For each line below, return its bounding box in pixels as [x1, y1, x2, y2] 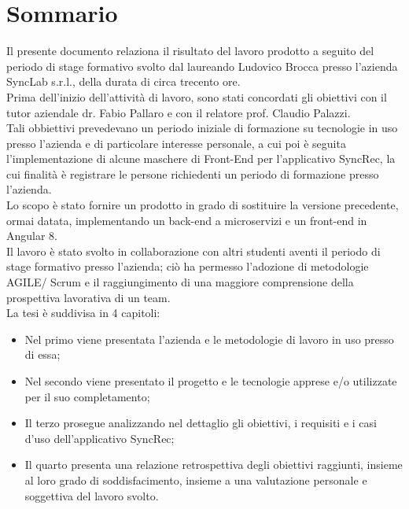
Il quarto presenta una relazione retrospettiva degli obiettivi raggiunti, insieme [24, 456, 403, 473]
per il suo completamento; [24, 388, 150, 404]
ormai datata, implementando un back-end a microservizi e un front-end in [6, 212, 367, 228]
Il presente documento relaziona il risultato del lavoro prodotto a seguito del [6, 42, 374, 59]
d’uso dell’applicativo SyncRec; [24, 430, 175, 446]
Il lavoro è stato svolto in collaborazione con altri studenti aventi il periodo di [6, 242, 381, 259]
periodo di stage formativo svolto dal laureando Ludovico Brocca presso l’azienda [6, 57, 398, 74]
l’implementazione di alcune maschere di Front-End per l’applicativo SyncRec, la [6, 150, 396, 167]
